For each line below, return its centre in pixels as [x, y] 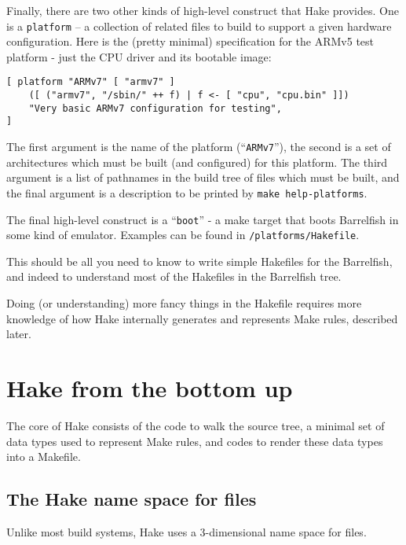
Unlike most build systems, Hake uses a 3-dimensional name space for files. [187, 531]
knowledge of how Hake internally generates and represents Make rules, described [202, 318]
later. [19, 334]
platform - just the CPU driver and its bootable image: [139, 56]
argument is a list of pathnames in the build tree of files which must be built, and [203, 177]
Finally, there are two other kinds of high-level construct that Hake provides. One [203, 10]
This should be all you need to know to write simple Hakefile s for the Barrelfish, [199, 261]
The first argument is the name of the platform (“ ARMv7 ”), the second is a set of [199, 147]
